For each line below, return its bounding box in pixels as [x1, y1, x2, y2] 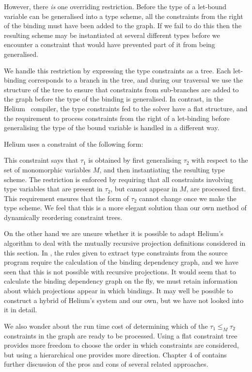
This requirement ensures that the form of [4, 193, 129, 203]
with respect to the [191, 155, 248, 165]
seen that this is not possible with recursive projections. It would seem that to [4, 266, 236, 276]
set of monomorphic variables [4, 164, 91, 174]
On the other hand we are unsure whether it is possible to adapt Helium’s [4, 228, 223, 238]
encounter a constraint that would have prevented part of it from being [4, 39, 215, 50]
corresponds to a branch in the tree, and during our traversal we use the [28, 75, 243, 85]
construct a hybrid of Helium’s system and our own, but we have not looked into [4, 295, 244, 305]
